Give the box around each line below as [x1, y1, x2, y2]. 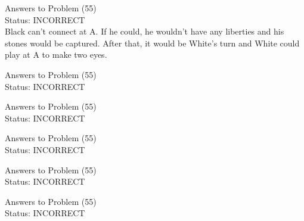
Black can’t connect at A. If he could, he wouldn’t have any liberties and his [5, 25, 284, 38]
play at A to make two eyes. [5, 48, 107, 61]
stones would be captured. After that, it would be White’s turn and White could [5, 36, 300, 49]
